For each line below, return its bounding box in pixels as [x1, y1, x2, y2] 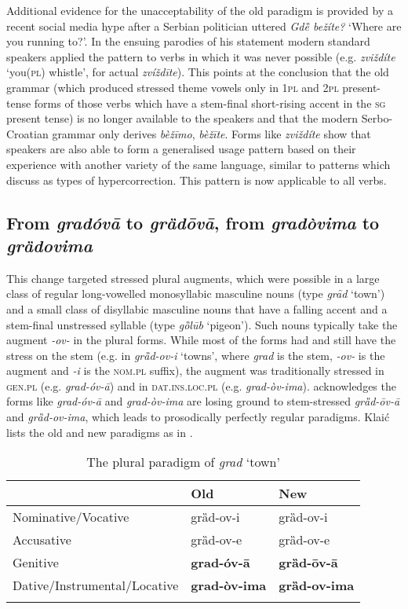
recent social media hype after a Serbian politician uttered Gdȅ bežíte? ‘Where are [6, 17, 402, 34]
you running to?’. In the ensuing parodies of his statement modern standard [6, 33, 370, 50]
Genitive [13, 553, 59, 572]
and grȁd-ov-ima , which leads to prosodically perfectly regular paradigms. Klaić [6, 409, 390, 425]
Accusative [13, 530, 71, 549]
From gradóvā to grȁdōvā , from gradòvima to [6, 210, 380, 234]
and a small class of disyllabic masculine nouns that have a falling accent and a [6, 300, 388, 317]
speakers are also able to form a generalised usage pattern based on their [6, 141, 356, 157]
